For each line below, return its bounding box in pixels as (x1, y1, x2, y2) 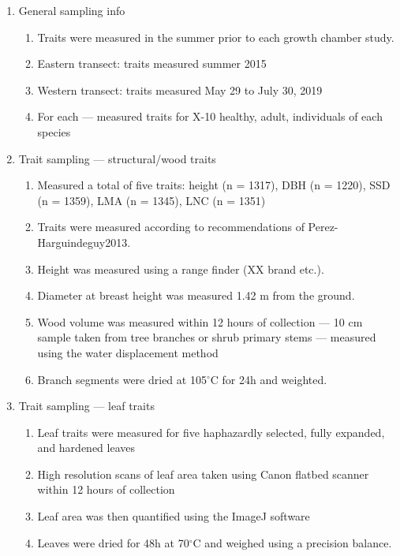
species (37, 123, 71, 140)
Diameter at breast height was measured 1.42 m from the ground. (37, 287, 355, 304)
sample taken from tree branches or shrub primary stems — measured (37, 329, 376, 345)
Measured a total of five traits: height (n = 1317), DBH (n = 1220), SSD (37, 177, 391, 193)
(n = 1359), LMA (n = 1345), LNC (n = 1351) (37, 192, 266, 208)
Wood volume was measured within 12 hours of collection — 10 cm (37, 313, 363, 330)
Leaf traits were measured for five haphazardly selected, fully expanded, (37, 424, 385, 440)
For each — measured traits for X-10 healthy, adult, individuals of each (37, 108, 383, 125)
